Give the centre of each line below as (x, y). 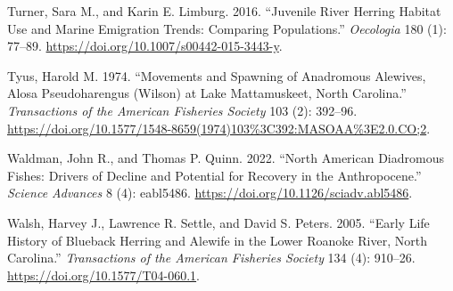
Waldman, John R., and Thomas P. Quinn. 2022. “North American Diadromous (226, 158)
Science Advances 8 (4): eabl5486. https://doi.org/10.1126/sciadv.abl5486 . (210, 193)
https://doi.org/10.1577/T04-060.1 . (103, 275)
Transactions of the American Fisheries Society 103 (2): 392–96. (182, 110)
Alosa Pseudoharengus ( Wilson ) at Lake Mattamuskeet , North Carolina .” (207, 93)
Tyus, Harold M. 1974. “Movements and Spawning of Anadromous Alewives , (217, 75)
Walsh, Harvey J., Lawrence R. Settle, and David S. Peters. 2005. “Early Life (218, 222)
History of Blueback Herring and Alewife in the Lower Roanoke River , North (217, 240)
